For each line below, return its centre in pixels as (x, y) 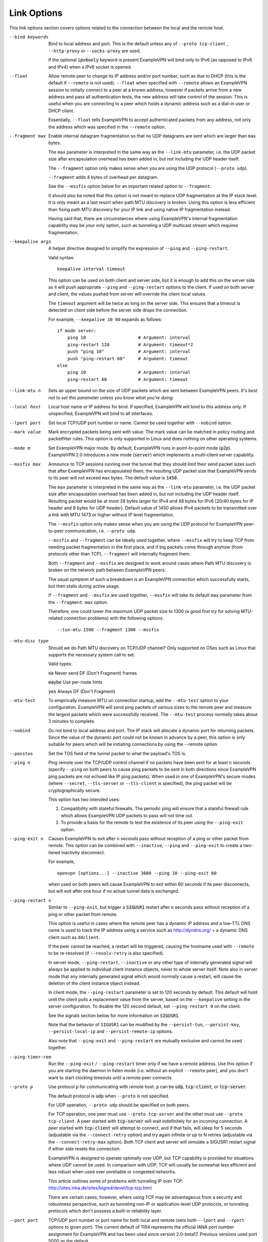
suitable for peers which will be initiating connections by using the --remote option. (133, 744)
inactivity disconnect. (83, 853)
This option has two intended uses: (84, 799)
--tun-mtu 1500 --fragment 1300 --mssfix (108, 629)
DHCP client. (61, 111)
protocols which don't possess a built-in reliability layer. (105, 1211)
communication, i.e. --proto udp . (100, 531)
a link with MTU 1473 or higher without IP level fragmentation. (111, 515)
